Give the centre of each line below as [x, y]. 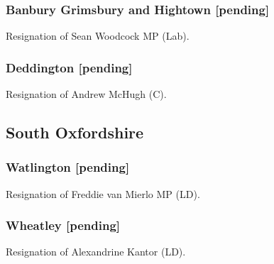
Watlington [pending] [68, 167]
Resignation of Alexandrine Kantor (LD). [96, 252]
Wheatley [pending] [63, 225]
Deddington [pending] [69, 67]
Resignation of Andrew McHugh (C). [86, 94]
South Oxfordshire [75, 132]
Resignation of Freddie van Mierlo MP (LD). [103, 193]
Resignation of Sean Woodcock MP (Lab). [98, 36]
